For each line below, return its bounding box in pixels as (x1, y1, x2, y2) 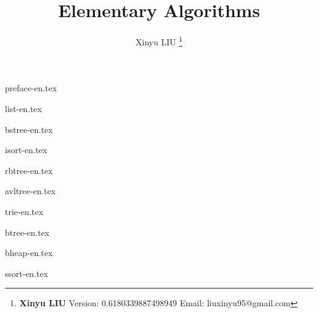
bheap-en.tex (5, 246, 53, 259)
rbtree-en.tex (5, 164, 53, 176)
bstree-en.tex (5, 123, 53, 135)
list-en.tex (5, 102, 42, 115)
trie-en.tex (5, 205, 43, 217)
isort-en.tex (5, 143, 47, 156)
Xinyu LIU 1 (135, 34, 183, 48)
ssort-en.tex (5, 266, 48, 279)
